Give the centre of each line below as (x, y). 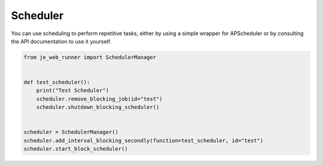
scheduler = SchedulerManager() (71, 132)
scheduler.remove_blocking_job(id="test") (99, 99)
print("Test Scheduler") (73, 90)
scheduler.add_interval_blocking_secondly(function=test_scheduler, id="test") (144, 140)
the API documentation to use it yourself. (61, 41)
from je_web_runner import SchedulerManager (90, 57)
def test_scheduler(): (57, 82)
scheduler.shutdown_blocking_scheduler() (98, 107)
